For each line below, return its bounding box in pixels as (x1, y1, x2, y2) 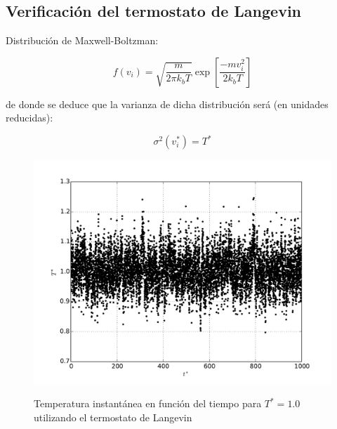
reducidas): (6, 110, 53, 125)
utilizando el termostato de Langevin (34, 409, 192, 424)
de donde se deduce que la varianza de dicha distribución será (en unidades (6, 96, 329, 111)
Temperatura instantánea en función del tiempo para (34, 396, 262, 411)
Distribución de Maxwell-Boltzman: (6, 33, 159, 48)
